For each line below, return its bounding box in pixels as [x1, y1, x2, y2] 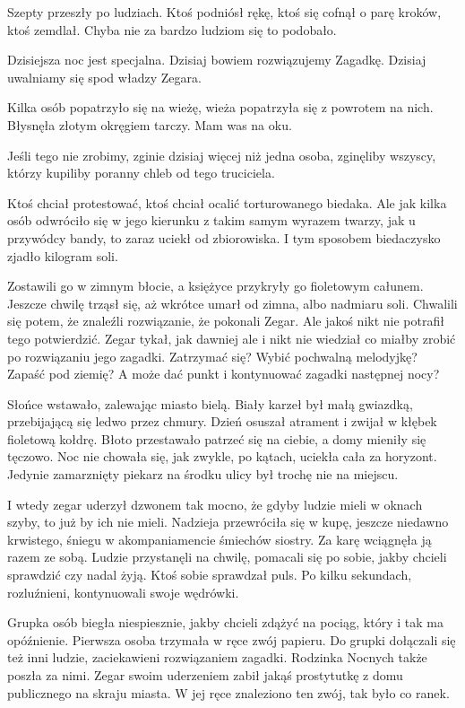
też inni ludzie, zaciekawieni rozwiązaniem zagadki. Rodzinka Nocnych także [7, 648, 427, 667]
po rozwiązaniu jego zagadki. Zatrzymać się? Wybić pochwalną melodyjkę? [7, 346, 418, 365]
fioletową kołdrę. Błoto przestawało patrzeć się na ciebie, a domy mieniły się [7, 429, 426, 448]
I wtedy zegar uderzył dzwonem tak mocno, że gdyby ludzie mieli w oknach [7, 494, 423, 513]
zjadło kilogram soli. [7, 246, 118, 265]
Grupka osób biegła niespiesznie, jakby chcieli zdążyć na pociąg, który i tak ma [7, 613, 443, 632]
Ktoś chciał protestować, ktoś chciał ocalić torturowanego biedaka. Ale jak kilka [7, 193, 447, 212]
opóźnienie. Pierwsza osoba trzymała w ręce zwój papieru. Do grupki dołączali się [7, 630, 456, 649]
